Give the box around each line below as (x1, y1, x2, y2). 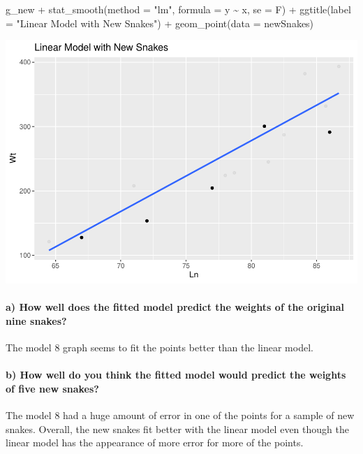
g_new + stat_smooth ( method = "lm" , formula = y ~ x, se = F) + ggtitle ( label (6, 2, 351, 16)
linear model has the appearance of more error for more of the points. (6, 435, 304, 450)
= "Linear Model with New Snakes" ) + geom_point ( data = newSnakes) (6, 15, 314, 30)
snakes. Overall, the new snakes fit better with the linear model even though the (6, 421, 349, 436)
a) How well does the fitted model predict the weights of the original (6, 300, 345, 314)
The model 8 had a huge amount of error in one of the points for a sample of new (6, 408, 355, 423)
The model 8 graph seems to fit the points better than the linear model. (6, 340, 313, 355)
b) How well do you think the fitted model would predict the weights (6, 367, 346, 382)
